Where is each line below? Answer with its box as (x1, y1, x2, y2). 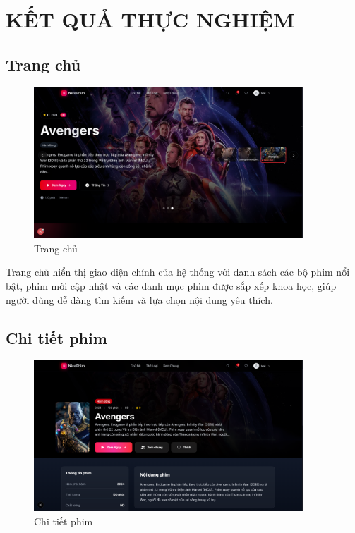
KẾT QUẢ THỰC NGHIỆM (6, 5, 295, 34)
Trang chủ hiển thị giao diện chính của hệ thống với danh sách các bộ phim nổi (6, 264, 350, 279)
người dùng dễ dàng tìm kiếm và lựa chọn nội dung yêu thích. (6, 292, 273, 307)
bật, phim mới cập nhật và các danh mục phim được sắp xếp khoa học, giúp (6, 278, 337, 293)
